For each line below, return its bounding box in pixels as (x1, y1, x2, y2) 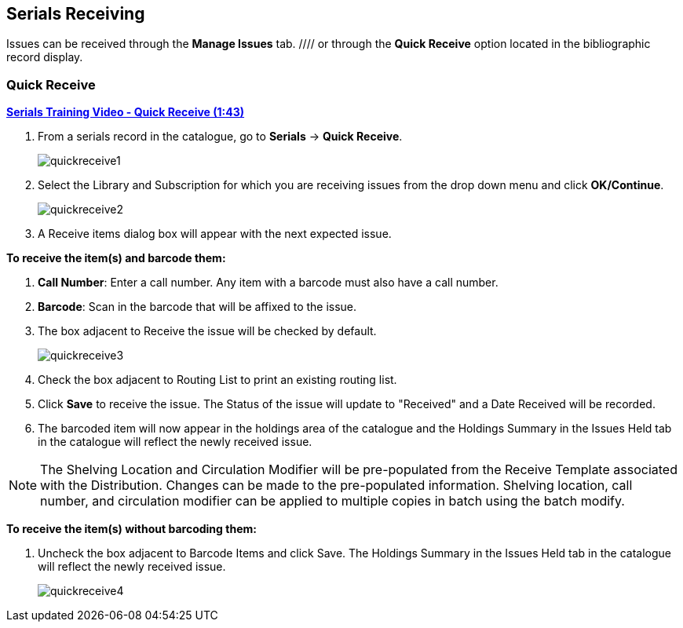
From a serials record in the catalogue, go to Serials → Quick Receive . (38, 130, 403, 144)
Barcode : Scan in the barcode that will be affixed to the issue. (38, 300, 357, 314)
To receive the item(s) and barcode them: (6, 251, 226, 265)
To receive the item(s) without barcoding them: (6, 522, 257, 536)
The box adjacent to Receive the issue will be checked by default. (38, 324, 377, 338)
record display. (6, 50, 83, 64)
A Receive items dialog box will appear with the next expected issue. (38, 227, 392, 241)
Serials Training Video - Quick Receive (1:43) (6, 105, 245, 119)
